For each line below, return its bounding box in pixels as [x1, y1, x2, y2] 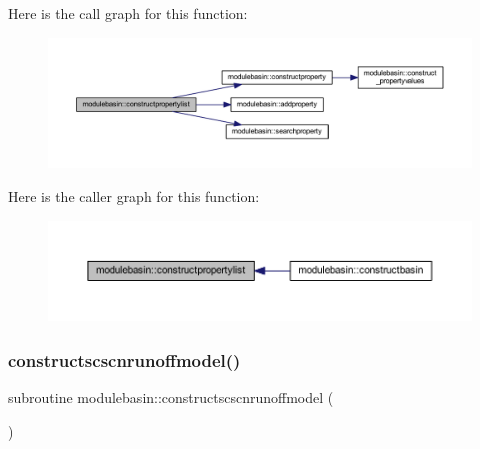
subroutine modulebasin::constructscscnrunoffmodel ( [8, 386, 334, 407]
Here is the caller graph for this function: [8, 186, 260, 207]
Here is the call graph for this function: [8, 3, 248, 23]
